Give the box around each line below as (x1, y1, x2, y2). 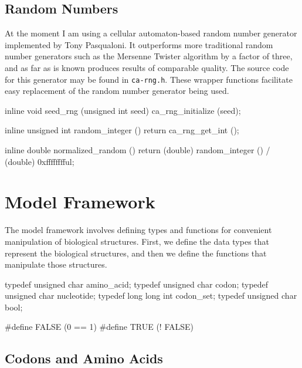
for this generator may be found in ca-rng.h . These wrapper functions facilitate (5, 73, 293, 85)
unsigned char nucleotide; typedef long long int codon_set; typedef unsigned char (5, 289, 297, 302)
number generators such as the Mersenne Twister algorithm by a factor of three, (5, 50, 293, 62)
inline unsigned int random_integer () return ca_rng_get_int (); (5, 124, 239, 136)
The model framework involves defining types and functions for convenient (5, 224, 272, 236)
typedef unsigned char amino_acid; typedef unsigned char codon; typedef (5, 278, 269, 290)
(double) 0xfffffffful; (5, 155, 74, 167)
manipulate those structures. (5, 258, 107, 271)
